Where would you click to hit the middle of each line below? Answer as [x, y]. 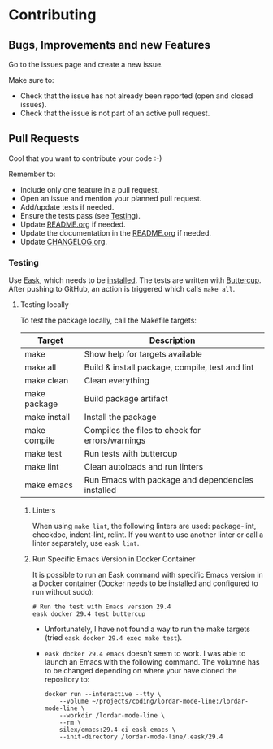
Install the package [120, 418]
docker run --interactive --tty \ [103, 695]
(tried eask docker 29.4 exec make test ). [113, 638]
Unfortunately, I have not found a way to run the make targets [147, 629]
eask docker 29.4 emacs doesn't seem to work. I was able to [145, 654]
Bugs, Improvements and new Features [110, 45]
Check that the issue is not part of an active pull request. [115, 113]
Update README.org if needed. [73, 224]
